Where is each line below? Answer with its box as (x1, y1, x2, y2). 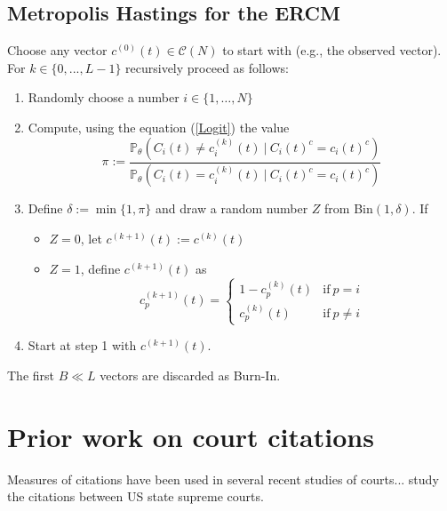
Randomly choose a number (28, 88, 180, 107)
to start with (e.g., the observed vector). (222, 41, 442, 60)
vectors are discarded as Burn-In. (100, 365, 281, 384)
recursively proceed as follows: (125, 58, 289, 76)
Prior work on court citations (7, 418, 374, 454)
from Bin (324, 199, 373, 218)
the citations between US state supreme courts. (7, 487, 264, 506)
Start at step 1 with (28, 336, 137, 355)
